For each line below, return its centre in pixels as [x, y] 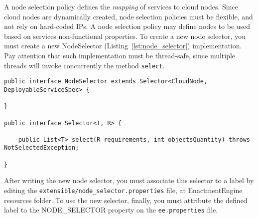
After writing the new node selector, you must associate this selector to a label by [129, 180]
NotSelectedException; [42, 148]
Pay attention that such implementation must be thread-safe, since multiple [120, 55]
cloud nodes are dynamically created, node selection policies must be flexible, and [129, 16]
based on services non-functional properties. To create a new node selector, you [125, 36]
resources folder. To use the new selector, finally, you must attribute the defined [126, 200]
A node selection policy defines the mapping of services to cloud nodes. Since [121, 6]
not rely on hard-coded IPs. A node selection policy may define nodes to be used [127, 26]
